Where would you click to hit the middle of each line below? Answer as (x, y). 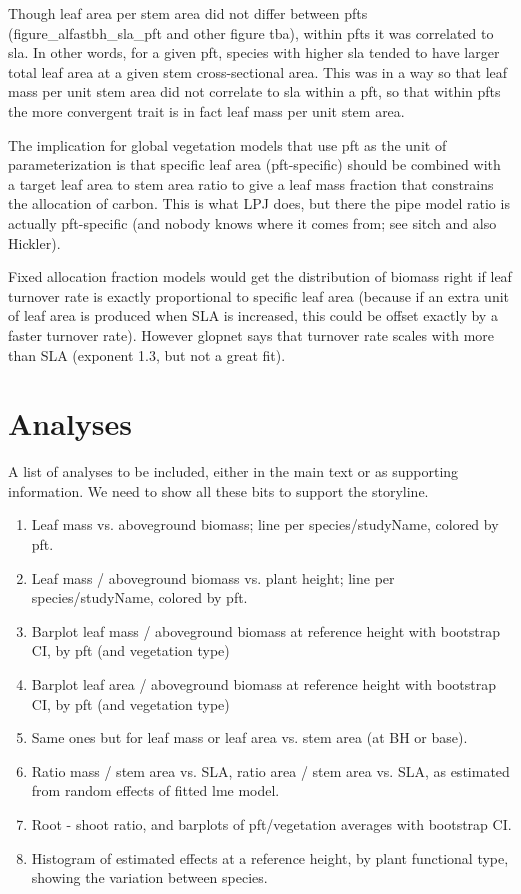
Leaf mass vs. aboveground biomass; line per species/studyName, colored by (265, 524)
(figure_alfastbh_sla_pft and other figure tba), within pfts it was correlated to (251, 32)
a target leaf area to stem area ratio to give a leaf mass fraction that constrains (251, 183)
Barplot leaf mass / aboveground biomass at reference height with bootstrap (266, 630)
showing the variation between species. (149, 877)
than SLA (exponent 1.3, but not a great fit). (147, 354)
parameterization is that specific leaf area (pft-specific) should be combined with (254, 164)
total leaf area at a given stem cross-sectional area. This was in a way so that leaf (258, 71)
